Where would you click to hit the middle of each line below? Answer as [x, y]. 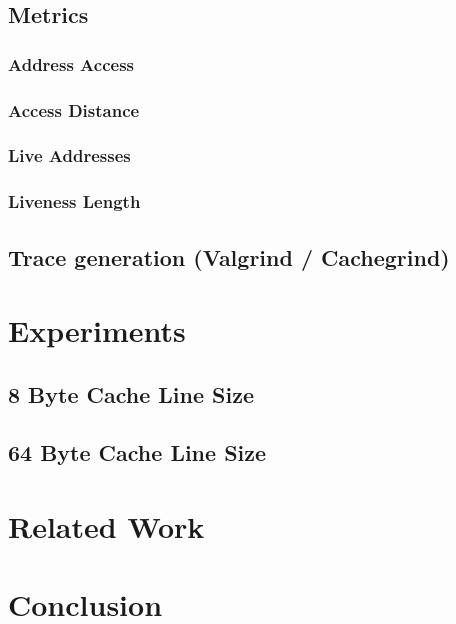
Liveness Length [74, 201]
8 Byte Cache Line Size [131, 393]
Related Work [106, 526]
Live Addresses [69, 155]
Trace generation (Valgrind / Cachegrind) [229, 256]
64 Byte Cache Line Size [137, 452]
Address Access [71, 63]
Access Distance [74, 109]
